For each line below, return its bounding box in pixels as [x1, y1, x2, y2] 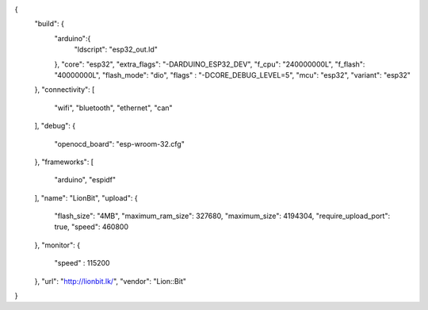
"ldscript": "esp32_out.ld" [74, 44, 159, 55]
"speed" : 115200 [54, 258, 110, 268]
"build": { [34, 19, 65, 29]
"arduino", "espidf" [54, 175, 117, 185]
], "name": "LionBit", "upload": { [34, 193, 138, 202]
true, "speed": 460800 [54, 222, 129, 232]
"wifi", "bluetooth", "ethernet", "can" [54, 103, 174, 113]
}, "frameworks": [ [34, 157, 94, 166]
